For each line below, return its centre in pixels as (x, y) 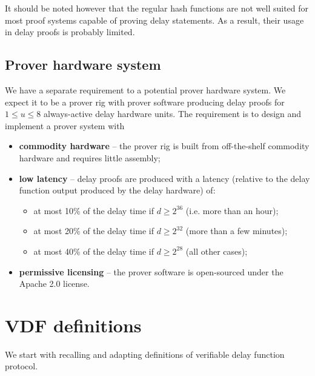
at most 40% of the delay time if (94, 251)
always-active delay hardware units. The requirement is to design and (172, 114)
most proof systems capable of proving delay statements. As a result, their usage (154, 20)
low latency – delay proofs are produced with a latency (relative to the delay (164, 178)
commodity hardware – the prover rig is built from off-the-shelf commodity (164, 146)
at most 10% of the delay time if (94, 210)
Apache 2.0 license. (54, 284)
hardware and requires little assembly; (90, 157)
